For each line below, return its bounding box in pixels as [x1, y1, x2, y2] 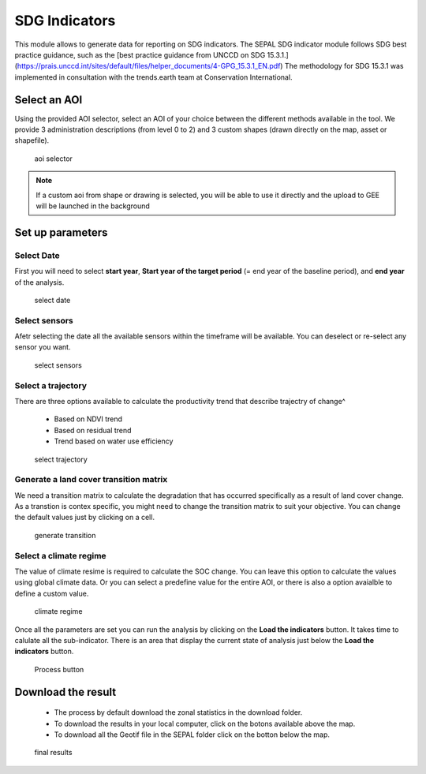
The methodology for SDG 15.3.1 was [284, 62, 404, 71]
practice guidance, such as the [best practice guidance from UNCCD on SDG [14, 50, 266, 59]
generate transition [34, 530, 96, 540]
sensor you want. [14, 342, 71, 352]
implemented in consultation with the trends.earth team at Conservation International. [14, 72, 293, 82]
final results [34, 748, 73, 757]
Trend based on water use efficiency [54, 436, 174, 446]
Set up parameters [14, 226, 108, 239]
